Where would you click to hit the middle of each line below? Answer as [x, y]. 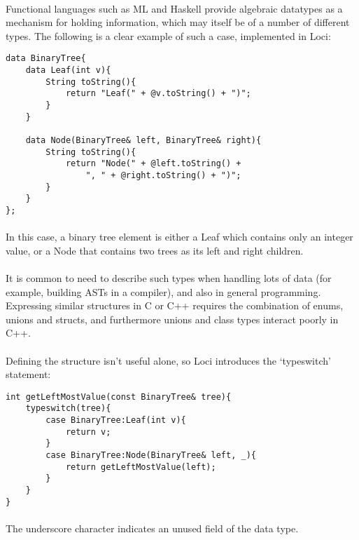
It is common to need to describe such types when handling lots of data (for [169, 277]
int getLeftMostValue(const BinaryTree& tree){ [119, 397]
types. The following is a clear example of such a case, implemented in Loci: [168, 35]
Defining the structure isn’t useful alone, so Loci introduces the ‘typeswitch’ [168, 360]
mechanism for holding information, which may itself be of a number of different [178, 22]
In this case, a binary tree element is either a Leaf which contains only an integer [179, 237]
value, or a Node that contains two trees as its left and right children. [155, 250]
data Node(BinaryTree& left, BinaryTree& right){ [143, 140]
